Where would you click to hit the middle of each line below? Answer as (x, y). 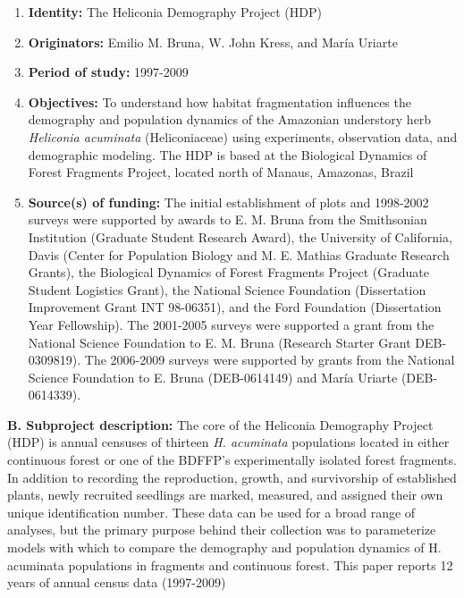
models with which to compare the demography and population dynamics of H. (224, 547)
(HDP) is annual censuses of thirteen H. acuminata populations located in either (228, 442)
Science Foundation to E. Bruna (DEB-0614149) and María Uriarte (213, 377)
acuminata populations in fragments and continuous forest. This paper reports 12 (230, 564)
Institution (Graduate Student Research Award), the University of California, (240, 236)
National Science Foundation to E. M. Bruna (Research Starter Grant (219, 342)
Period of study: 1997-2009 (108, 72)
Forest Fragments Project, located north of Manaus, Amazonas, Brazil (221, 172)
